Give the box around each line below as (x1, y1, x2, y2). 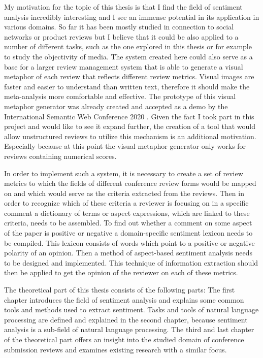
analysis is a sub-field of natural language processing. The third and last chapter (4, 324, 254, 335)
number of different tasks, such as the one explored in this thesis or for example (4, 41, 252, 52)
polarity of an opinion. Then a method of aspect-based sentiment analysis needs (4, 247, 252, 258)
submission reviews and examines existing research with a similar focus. (4, 344, 227, 354)
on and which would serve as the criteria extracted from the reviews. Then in (4, 187, 244, 198)
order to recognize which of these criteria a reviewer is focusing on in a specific (4, 198, 249, 208)
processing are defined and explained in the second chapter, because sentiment (4, 314, 248, 324)
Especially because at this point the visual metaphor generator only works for (4, 141, 246, 151)
